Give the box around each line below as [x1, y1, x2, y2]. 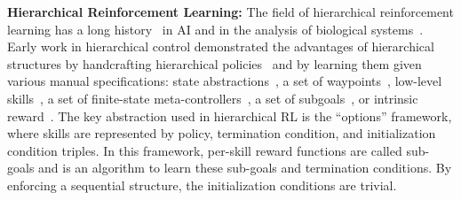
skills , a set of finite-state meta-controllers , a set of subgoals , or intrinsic [7, 88, 418, 107]
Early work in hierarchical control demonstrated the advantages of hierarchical [7, 37, 434, 56]
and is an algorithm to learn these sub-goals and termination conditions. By [38, 158, 452, 177]
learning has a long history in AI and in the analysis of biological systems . [7, 19, 424, 38]
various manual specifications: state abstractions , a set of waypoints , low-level [7, 72, 442, 90]
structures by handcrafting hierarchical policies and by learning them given [7, 54, 422, 73]
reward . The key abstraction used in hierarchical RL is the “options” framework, [7, 106, 452, 125]
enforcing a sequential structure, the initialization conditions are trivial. [7, 175, 397, 194]
